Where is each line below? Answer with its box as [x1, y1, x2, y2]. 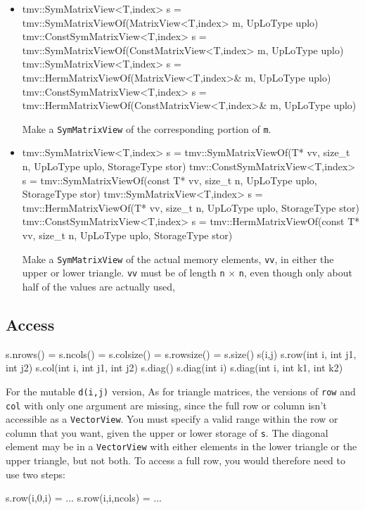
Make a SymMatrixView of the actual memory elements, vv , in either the [22, 251, 334, 266]
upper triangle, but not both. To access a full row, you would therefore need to [6, 453, 345, 468]
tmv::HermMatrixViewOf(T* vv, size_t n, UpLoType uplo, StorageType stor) [22, 200, 360, 215]
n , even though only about [238, 265, 352, 280]
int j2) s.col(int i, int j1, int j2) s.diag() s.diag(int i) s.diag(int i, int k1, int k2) [6, 360, 343, 375]
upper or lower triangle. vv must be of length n [22, 265, 225, 280]
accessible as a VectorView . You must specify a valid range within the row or [6, 412, 338, 426]
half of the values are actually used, [22, 279, 175, 293]
